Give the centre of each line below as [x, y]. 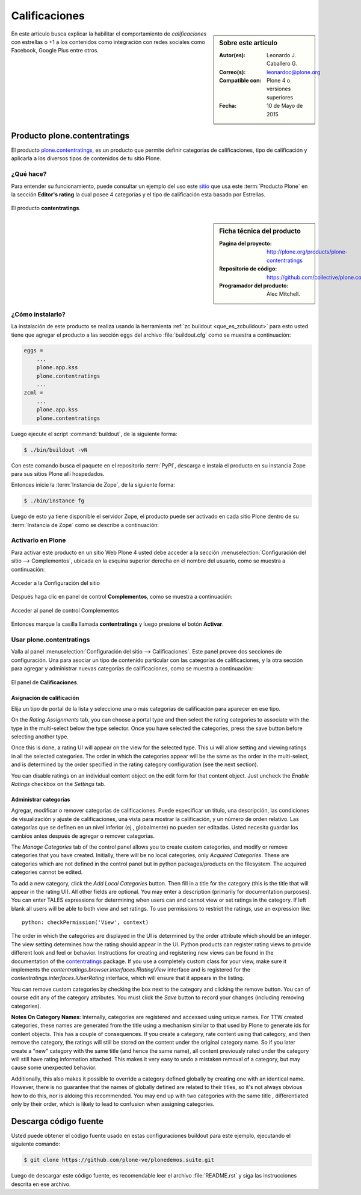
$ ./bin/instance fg [54, 501]
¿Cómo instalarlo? [38, 314]
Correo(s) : [233, 72]
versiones [279, 89]
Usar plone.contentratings [51, 640]
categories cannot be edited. [47, 872]
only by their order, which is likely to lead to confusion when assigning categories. [113, 1104]
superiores [280, 97]
